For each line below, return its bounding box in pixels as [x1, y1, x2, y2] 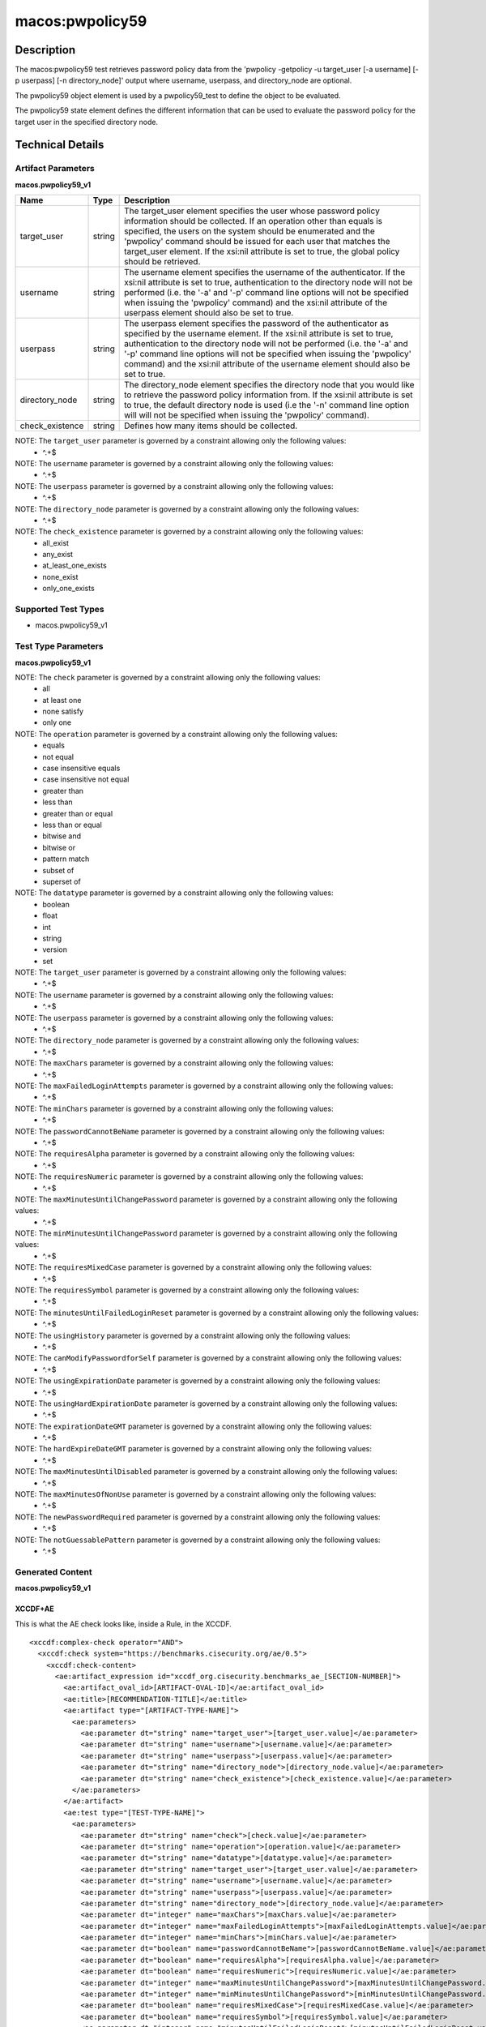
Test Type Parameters [15, 641, 104, 652]
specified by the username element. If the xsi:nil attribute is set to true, [124, 328, 394, 340]
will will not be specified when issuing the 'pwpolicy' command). [124, 409, 370, 421]
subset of [42, 865, 75, 875]
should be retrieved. [124, 256, 201, 268]
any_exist [42, 550, 73, 559]
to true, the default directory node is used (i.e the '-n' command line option [124, 400, 410, 411]
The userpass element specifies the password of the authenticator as [124, 318, 389, 329]
